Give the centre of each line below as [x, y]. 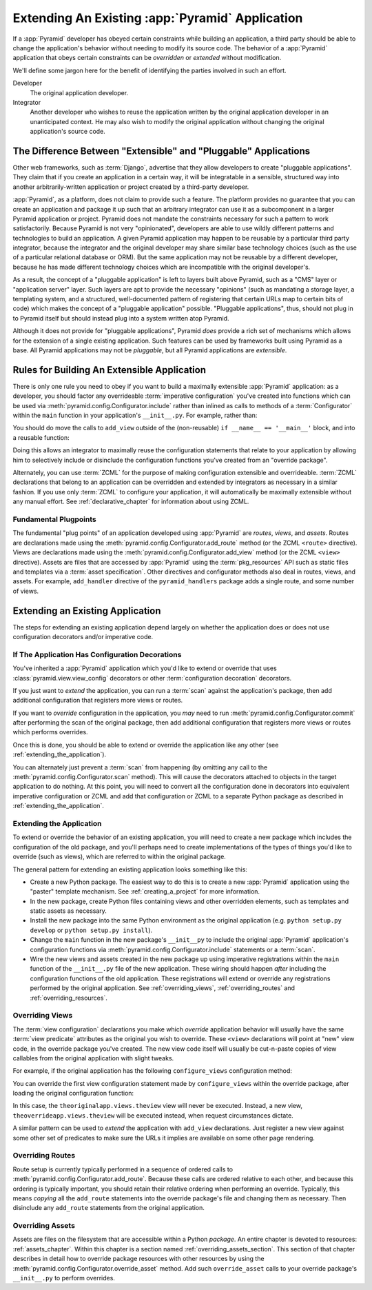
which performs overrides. [51, 732]
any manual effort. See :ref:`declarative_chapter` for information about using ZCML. [131, 502]
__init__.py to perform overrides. [64, 1278]
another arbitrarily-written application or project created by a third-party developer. [131, 187]
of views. [26, 591]
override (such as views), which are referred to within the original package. [120, 857]
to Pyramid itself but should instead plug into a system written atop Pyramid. [121, 318]
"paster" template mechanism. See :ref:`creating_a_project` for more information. [145, 891]
